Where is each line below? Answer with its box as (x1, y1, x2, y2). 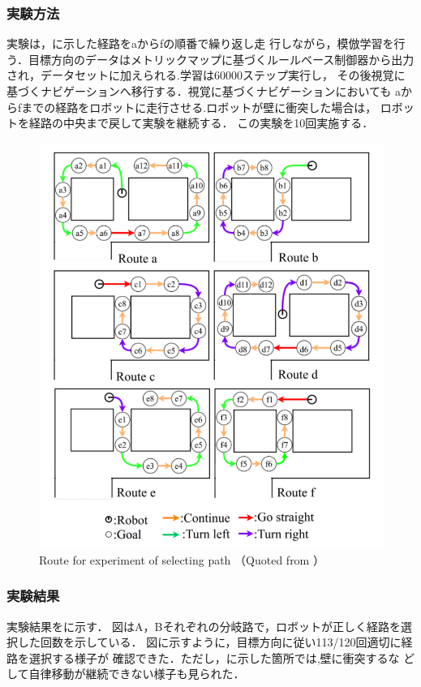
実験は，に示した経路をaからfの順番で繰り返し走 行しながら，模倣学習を (6, 35, 394, 52)
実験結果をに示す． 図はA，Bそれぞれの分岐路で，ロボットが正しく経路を (6, 617, 401, 634)
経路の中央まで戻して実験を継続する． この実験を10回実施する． (28, 114, 374, 131)
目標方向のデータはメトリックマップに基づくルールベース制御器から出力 (28, 50, 415, 67)
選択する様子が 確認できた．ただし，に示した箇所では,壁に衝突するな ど (28, 649, 415, 666)
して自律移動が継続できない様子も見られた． (6, 665, 245, 682)
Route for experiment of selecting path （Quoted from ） (39, 551, 324, 568)
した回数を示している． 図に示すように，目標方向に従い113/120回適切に (17, 633, 402, 651)
